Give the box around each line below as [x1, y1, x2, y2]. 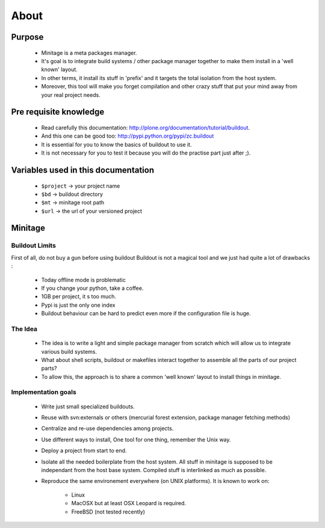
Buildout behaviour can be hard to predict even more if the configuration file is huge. [41, 310, 251, 317]
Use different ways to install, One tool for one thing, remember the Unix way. [41, 436, 231, 443]
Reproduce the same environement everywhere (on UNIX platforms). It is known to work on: [41, 477, 270, 485]
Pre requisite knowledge [11, 107, 105, 117]
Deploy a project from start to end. [41, 447, 127, 454]
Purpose [11, 32, 44, 42]
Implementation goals [11, 388, 76, 396]
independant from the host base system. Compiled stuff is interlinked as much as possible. [41, 466, 267, 473]
